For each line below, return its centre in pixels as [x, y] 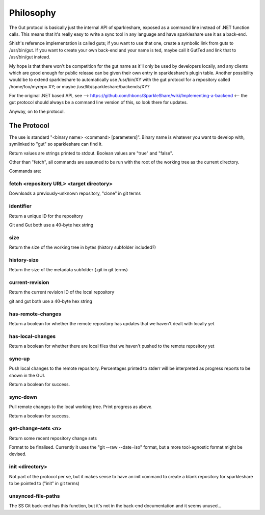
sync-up [19, 359]
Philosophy [33, 13]
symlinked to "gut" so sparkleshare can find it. [56, 144]
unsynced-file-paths [35, 496]
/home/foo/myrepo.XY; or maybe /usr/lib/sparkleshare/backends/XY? [79, 86]
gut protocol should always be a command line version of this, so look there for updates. [98, 103]
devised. [18, 454]
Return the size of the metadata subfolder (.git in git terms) [68, 270]
